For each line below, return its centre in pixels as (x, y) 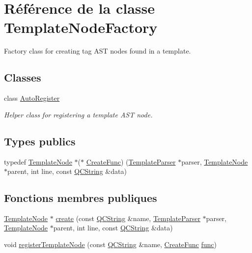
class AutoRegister (32, 98)
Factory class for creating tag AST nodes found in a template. (98, 51)
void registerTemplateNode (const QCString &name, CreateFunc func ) (111, 244)
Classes (23, 77)
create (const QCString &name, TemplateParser (128, 218)
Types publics (40, 141)
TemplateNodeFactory (81, 27)
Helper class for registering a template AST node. (78, 114)
